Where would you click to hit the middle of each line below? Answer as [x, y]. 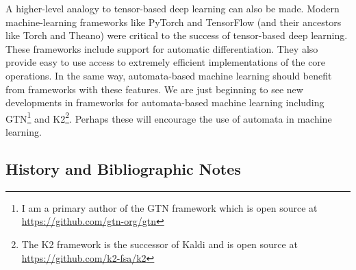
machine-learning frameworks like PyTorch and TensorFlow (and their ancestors [174, 22]
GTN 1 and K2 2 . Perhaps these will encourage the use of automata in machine [169, 117]
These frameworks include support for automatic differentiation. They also [162, 48]
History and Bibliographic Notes [123, 168]
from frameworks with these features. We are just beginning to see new [154, 89]
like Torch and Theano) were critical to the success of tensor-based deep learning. [177, 35]
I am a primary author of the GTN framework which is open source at [169, 207]
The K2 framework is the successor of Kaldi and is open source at [160, 244]
